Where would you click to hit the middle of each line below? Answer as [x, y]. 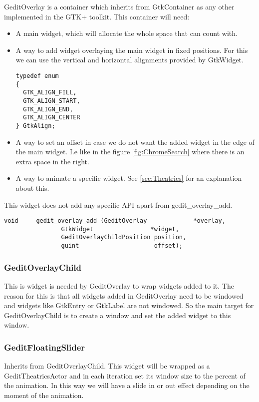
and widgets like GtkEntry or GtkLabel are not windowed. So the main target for [129, 305]
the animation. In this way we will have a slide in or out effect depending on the [127, 385]
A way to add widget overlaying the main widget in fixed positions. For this [132, 50]
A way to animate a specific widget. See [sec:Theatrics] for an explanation [129, 178]
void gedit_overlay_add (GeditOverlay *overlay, [115, 221]
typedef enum [37, 76]
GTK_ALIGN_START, [52, 101]
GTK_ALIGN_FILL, [50, 93]
